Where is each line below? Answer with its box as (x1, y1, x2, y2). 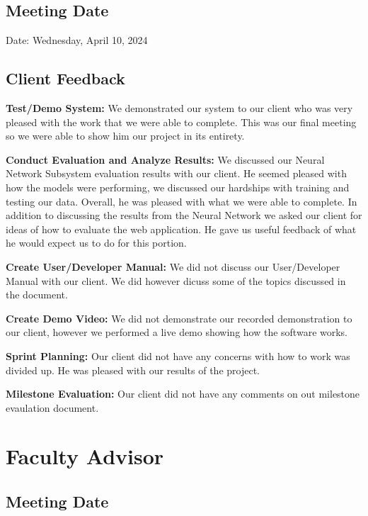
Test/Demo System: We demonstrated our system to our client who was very (6, 101, 353, 115)
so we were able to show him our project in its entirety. (6, 128, 245, 143)
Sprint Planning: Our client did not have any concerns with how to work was (6, 348, 350, 363)
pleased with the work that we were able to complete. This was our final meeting (6, 114, 357, 129)
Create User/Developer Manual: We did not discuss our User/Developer (6, 259, 340, 274)
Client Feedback (6, 67, 125, 89)
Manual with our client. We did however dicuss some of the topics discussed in (6, 273, 346, 288)
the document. (6, 287, 68, 302)
